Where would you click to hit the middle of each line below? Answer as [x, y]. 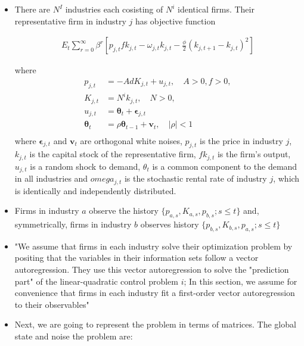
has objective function [175, 21]
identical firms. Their [216, 9]
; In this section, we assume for [241, 281]
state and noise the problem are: [74, 336]
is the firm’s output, [254, 154]
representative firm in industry [70, 21]
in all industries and [51, 178]
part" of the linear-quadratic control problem [96, 281]
